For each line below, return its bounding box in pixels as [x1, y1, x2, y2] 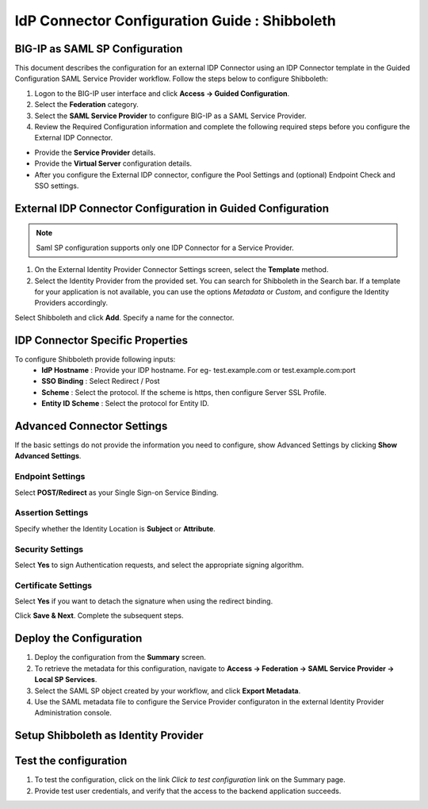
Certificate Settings [14, 580, 93, 591]
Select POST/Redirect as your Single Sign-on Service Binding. [14, 488, 219, 497]
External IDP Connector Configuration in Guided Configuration [14, 201, 329, 215]
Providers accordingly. [34, 298, 109, 308]
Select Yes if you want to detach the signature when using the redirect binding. [14, 596, 273, 606]
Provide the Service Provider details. [34, 148, 156, 157]
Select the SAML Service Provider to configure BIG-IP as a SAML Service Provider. [34, 111, 307, 121]
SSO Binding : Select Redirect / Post [41, 377, 160, 386]
